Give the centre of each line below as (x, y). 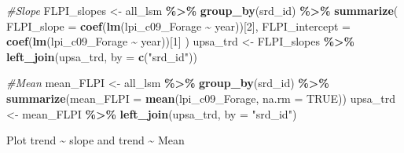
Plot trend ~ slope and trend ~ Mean (95, 140)
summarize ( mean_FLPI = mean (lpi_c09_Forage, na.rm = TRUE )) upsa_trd (201, 98)
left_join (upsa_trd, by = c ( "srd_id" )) (102, 56)
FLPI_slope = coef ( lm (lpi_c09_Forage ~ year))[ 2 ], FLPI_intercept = (178, 25)
